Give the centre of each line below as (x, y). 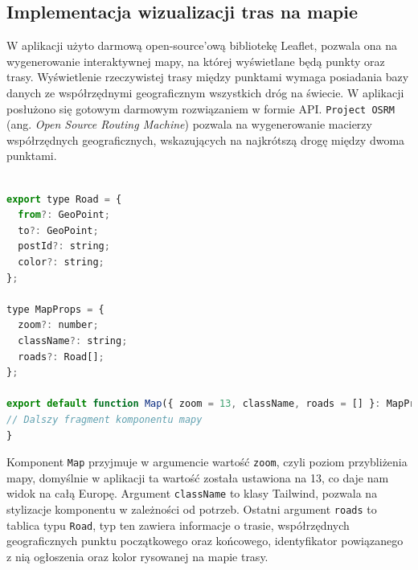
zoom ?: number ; (58, 325)
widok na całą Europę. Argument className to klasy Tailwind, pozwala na (192, 493)
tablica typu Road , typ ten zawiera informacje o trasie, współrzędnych (178, 525)
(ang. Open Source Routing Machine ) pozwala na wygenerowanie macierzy (189, 124)
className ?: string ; (73, 340)
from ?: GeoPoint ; (64, 215)
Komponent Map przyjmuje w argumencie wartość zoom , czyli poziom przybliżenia (207, 462)
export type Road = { (64, 199)
